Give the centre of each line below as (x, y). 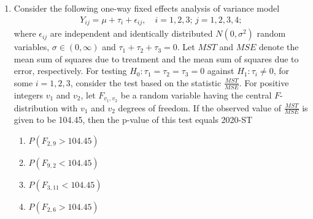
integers (28, 95)
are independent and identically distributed (131, 33)
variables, (32, 47)
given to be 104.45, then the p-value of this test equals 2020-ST (133, 120)
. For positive (264, 82)
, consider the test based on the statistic (146, 82)
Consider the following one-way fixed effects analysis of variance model (147, 8)
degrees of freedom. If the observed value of (200, 107)
